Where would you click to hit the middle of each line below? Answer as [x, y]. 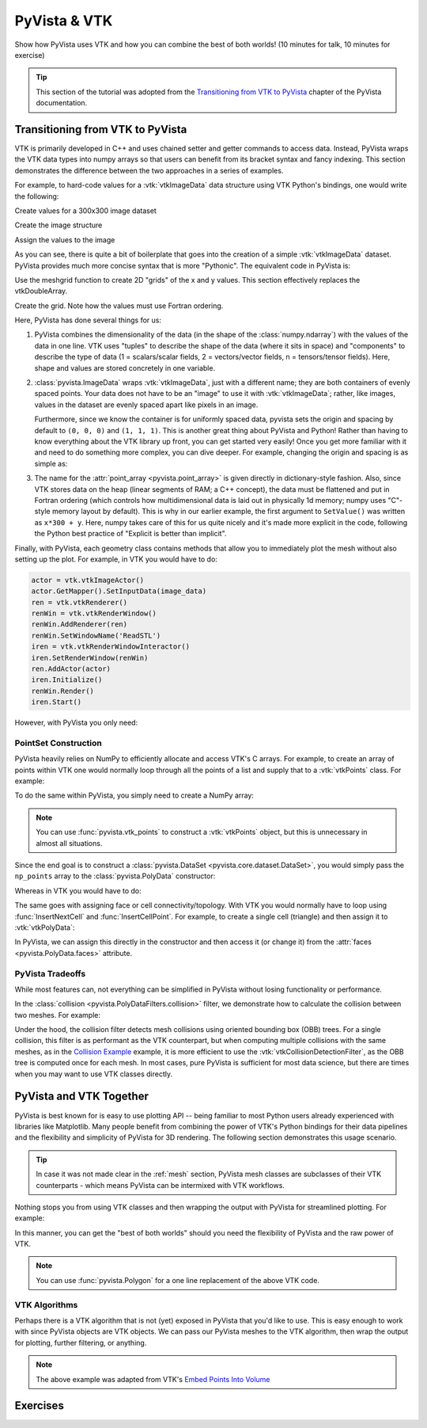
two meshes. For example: [58, 1015]
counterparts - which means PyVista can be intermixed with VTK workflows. [160, 1185]
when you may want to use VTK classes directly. [94, 1074]
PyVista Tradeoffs [50, 973]
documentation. [62, 103]
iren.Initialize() [67, 680]
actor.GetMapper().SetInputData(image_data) [119, 591]
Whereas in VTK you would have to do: [78, 890]
